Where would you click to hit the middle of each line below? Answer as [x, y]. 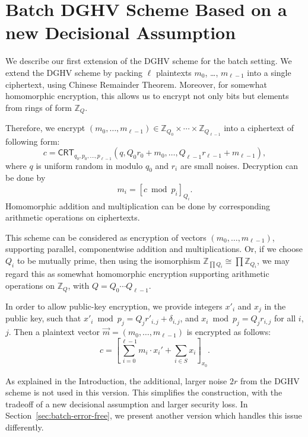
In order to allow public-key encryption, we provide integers [114, 306]
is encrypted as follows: [229, 332]
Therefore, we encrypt [45, 128]
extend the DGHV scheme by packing [74, 72]
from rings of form [39, 107]
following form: [33, 141]
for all [285, 318]
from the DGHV [270, 380]
